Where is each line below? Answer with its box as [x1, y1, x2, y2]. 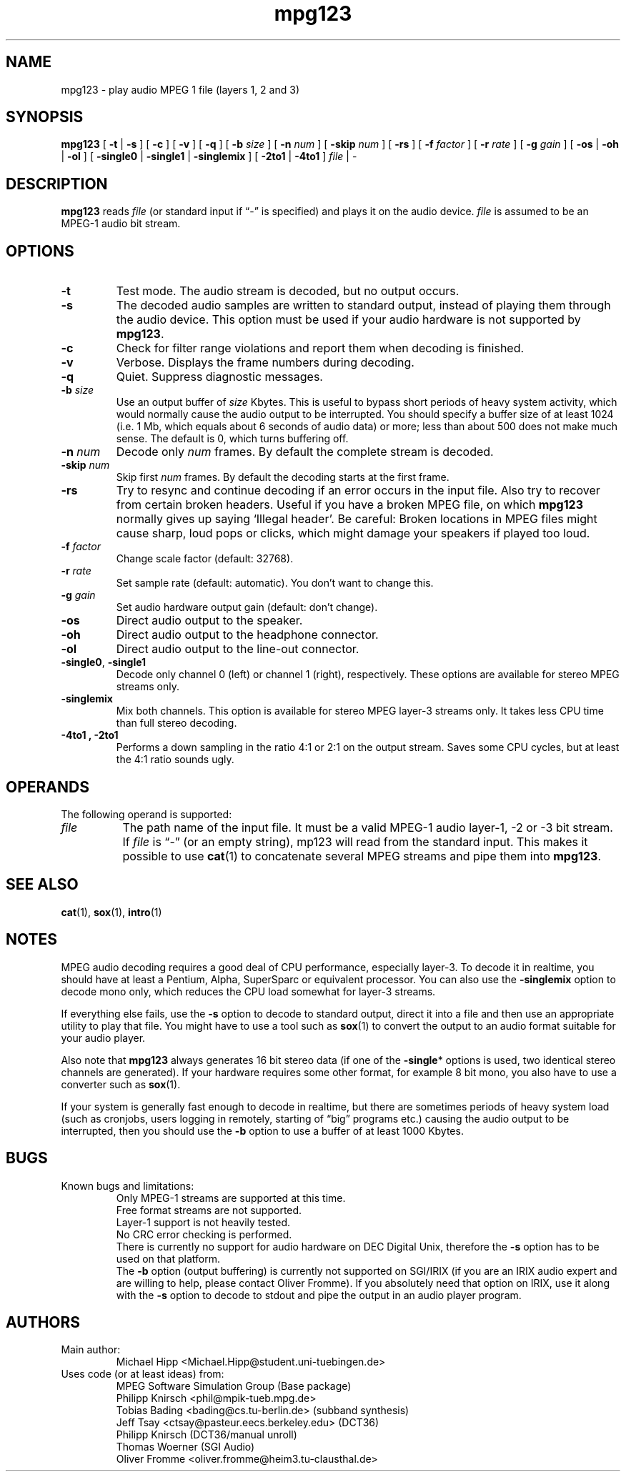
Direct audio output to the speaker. [116, 613, 303, 628]
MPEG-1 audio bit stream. [61, 217, 181, 230]
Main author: [61, 1343, 121, 1356]
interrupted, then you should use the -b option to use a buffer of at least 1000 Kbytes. [61, 1124, 464, 1137]
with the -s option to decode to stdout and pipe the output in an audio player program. [116, 1288, 522, 1301]
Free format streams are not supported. [116, 1203, 302, 1216]
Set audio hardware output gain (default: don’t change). [116, 601, 378, 614]
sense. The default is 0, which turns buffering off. [116, 432, 349, 445]
